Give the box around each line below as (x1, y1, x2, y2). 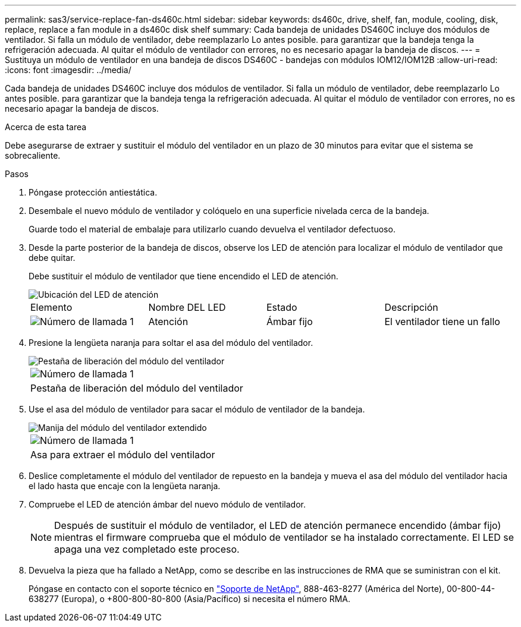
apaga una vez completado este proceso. (54, 543, 240, 555)
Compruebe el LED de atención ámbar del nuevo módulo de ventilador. (29, 499, 306, 509)
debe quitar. (29, 253, 76, 263)
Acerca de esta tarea (5, 122, 87, 132)
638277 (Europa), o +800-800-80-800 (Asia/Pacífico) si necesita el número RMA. (29, 594, 351, 604)
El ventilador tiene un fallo (384, 316, 500, 327)
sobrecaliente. (5, 150, 61, 160)
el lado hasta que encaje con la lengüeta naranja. (29, 481, 221, 491)
